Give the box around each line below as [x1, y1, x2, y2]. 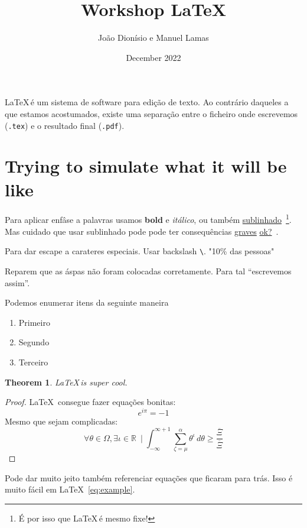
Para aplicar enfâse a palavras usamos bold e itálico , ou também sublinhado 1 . [5, 212, 292, 226]
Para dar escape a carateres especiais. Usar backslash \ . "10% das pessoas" [5, 245, 275, 257]
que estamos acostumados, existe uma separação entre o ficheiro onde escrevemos [5, 107, 298, 119]
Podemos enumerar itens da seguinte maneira [5, 296, 169, 309]
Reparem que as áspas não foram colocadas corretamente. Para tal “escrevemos [5, 264, 292, 277]
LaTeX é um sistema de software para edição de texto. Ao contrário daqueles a [5, 96, 289, 108]
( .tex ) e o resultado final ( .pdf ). [5, 119, 125, 131]
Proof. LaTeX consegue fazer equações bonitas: [5, 396, 176, 408]
